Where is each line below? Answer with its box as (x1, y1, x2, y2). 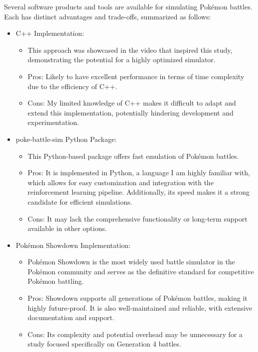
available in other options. (27, 223, 107, 234)
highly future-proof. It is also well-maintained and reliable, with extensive (27, 302, 253, 313)
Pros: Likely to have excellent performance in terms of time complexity (27, 71, 245, 81)
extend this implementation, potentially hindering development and (27, 107, 234, 117)
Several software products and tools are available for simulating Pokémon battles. (4, 1, 253, 11)
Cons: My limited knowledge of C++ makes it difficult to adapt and (27, 98, 236, 108)
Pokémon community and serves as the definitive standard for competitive (27, 266, 254, 276)
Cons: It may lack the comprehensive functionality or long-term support (27, 213, 248, 224)
